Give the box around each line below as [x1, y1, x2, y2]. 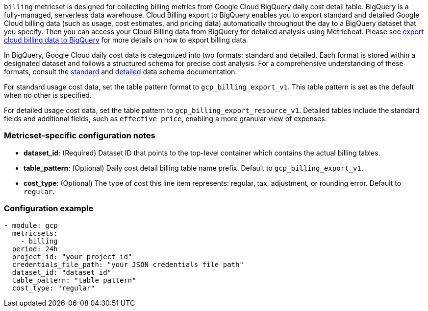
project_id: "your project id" [12, 252, 132, 261]
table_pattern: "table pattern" [12, 276, 136, 284]
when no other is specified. [4, 91, 92, 99]
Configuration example [4, 203, 94, 214]
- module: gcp [4, 221, 58, 229]
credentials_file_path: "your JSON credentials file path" [12, 260, 244, 268]
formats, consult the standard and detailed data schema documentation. [4, 67, 237, 76]
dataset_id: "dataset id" [12, 268, 112, 276]
